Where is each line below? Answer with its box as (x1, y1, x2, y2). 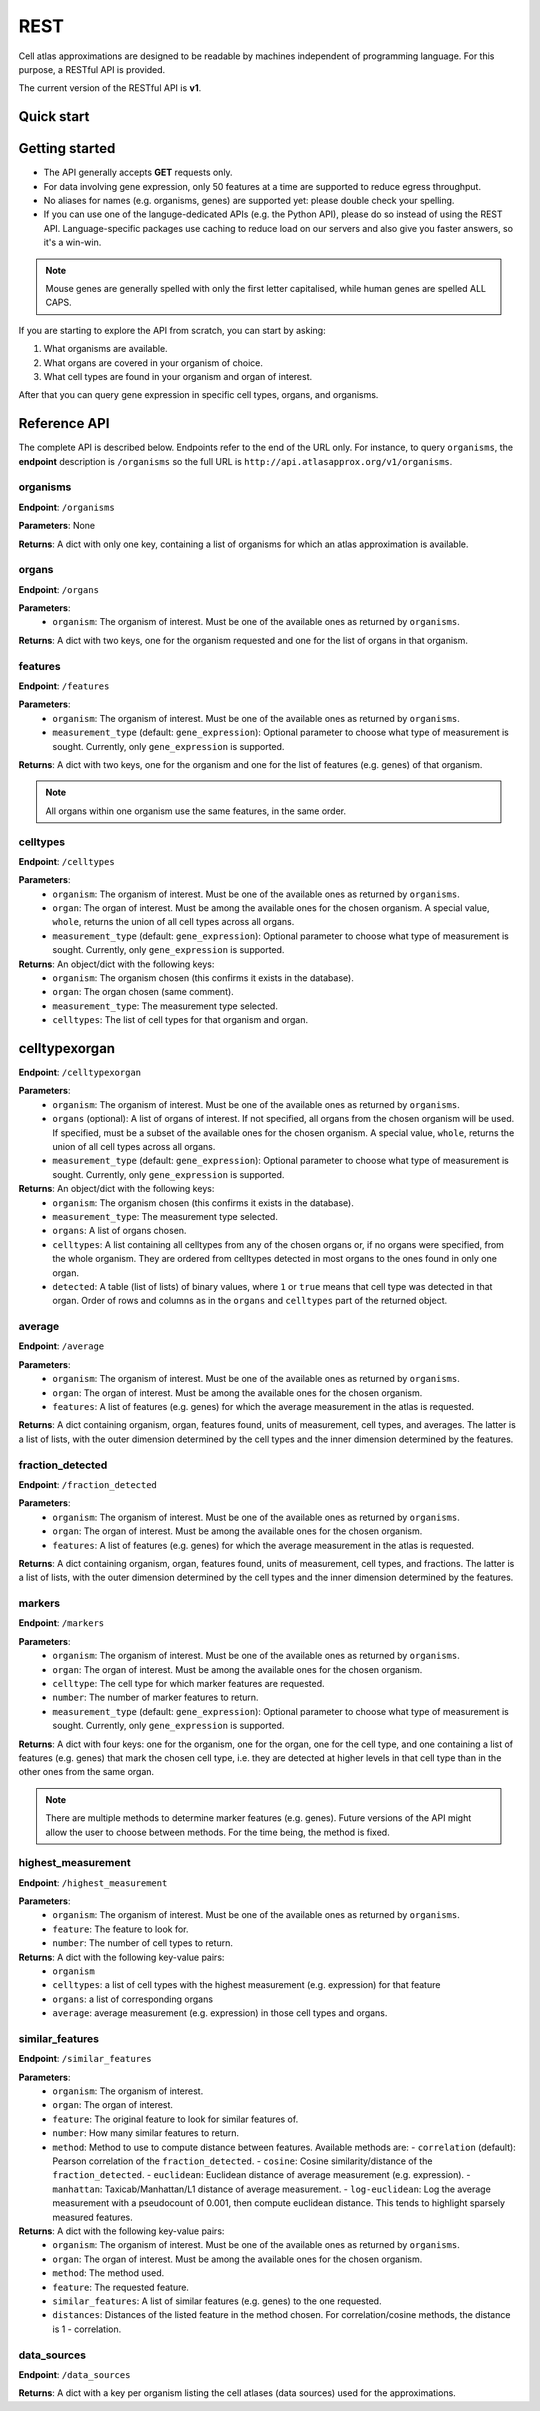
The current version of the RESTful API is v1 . (18, 82, 202, 94)
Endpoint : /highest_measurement (18, 1876, 168, 1889)
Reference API (18, 415, 110, 432)
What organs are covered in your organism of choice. (43, 356, 264, 369)
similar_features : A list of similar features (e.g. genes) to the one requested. (52, 2295, 382, 2307)
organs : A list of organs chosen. (52, 1225, 187, 1237)
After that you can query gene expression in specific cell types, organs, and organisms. (18, 389, 379, 401)
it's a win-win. (43, 236, 102, 249)
